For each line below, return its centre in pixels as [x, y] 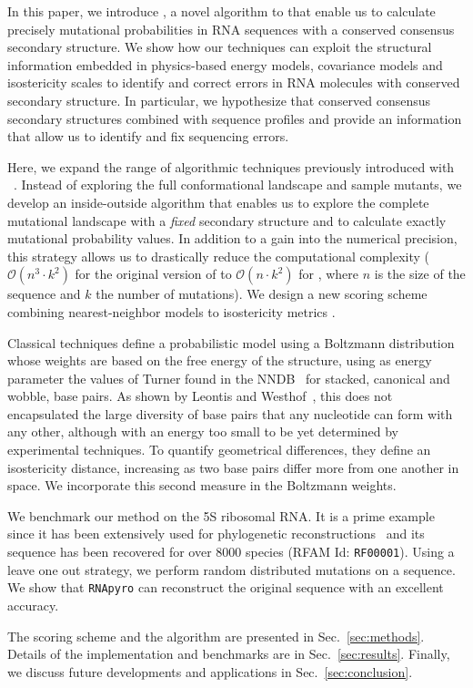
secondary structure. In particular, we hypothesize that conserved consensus [219, 100]
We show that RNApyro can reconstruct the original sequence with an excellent [226, 587]
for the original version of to [153, 274]
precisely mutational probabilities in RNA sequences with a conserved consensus [231, 29]
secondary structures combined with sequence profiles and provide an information [235, 118]
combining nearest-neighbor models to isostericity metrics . [171, 311]
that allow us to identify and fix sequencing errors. [148, 136]
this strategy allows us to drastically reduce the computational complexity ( [219, 256]
